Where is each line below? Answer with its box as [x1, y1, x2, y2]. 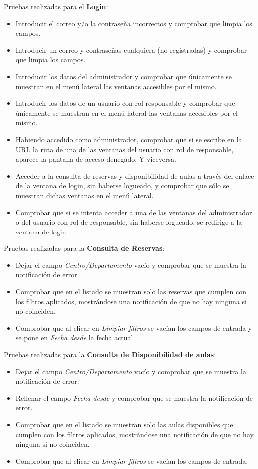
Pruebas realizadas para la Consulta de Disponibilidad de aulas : [4, 349, 216, 360]
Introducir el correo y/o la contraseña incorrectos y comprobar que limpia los [15, 18, 252, 28]
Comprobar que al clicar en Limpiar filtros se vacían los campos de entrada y [15, 322, 252, 333]
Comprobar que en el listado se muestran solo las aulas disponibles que [15, 419, 233, 429]
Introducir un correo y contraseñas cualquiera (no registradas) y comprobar [15, 44, 247, 55]
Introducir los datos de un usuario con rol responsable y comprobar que [15, 98, 235, 108]
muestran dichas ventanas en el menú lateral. [15, 190, 154, 200]
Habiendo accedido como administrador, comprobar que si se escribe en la [15, 134, 242, 144]
